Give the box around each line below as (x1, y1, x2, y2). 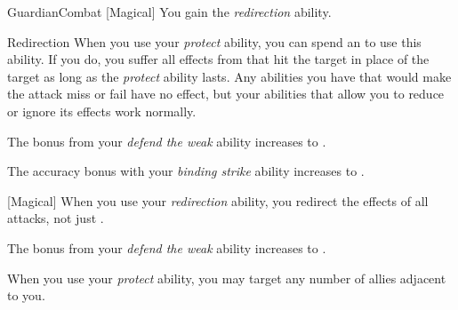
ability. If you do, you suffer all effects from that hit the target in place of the (7, 50, 430, 68)
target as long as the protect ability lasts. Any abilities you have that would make (7, 67, 452, 85)
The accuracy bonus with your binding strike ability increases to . (7, 162, 365, 180)
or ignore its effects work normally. (7, 101, 197, 120)
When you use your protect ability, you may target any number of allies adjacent (7, 268, 446, 287)
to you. (7, 286, 45, 305)
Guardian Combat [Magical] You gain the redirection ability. (7, 3, 332, 20)
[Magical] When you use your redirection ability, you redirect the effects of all (7, 191, 429, 210)
